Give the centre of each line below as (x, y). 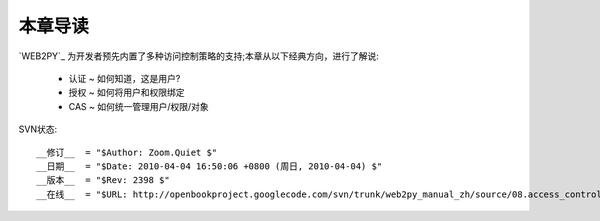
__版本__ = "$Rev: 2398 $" (103, 180)
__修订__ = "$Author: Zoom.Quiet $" (127, 152)
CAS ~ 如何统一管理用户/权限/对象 (138, 106)
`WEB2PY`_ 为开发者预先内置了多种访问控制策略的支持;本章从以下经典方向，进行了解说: (198, 56)
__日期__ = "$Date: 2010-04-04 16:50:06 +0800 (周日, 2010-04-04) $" (209, 166)
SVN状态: (38, 129)
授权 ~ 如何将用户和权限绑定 (126, 92)
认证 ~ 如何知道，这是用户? (124, 78)
